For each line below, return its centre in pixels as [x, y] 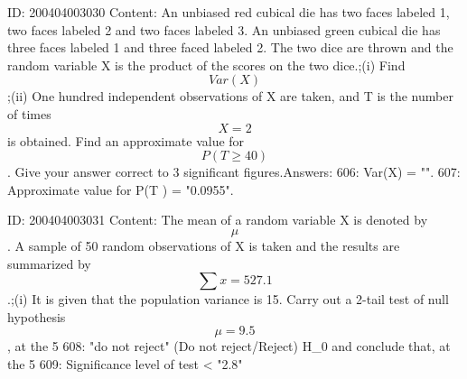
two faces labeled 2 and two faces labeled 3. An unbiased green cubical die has [224, 29]
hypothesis [37, 316]
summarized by [49, 263]
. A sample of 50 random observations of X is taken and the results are [204, 245]
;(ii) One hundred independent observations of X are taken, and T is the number [230, 96]
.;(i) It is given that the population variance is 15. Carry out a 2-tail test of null [228, 299]
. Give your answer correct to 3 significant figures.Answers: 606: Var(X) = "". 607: [234, 172]
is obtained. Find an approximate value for [126, 140]
